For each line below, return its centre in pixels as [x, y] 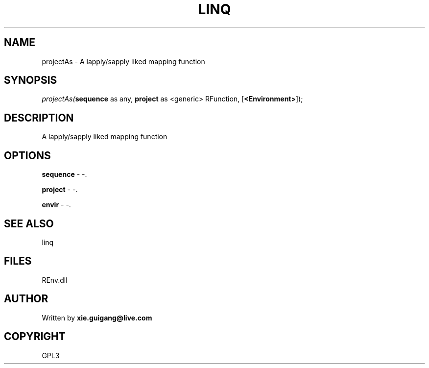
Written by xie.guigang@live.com [97, 318]
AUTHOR [26, 299]
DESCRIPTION [39, 118]
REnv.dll [55, 280]
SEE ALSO [29, 223]
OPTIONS [27, 155]
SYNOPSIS [31, 80]
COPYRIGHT [35, 337]
